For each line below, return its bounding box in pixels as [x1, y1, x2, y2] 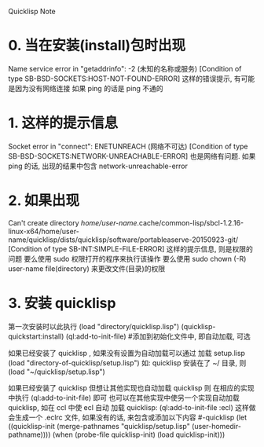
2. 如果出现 [8, 192, 80, 210]
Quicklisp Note [8, 7, 57, 16]
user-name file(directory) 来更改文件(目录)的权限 [8, 263, 166, 273]
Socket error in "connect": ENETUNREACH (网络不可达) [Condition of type [8, 141, 249, 151]
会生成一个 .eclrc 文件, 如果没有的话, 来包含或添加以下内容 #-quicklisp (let [8, 412, 247, 422]
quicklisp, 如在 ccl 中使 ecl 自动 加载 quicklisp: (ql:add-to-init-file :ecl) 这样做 [8, 402, 256, 412]
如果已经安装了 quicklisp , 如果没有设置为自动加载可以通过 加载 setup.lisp [8, 348, 246, 357]
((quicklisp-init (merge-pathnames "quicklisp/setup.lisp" [8, 421, 190, 431]
